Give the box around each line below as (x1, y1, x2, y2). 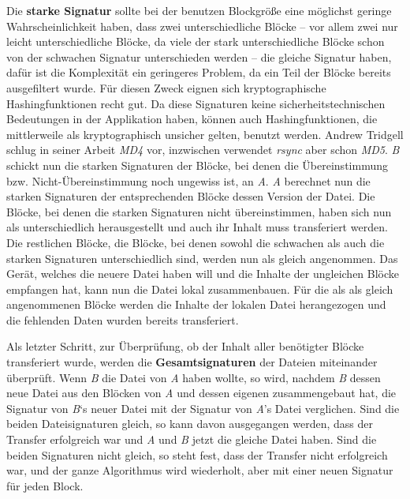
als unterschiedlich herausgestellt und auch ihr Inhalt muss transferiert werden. (6, 219, 388, 235)
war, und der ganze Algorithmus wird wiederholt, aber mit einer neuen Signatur (6, 462, 393, 478)
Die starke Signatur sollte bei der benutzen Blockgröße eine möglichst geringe (6, 2, 392, 18)
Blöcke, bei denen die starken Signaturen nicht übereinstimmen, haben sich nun (6, 203, 392, 219)
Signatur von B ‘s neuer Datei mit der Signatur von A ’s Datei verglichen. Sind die (6, 400, 400, 416)
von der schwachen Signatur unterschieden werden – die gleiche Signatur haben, (6, 48, 392, 65)
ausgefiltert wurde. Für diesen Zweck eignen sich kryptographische (6, 79, 326, 96)
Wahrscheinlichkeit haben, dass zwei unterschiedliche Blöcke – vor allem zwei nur (6, 17, 398, 34)
